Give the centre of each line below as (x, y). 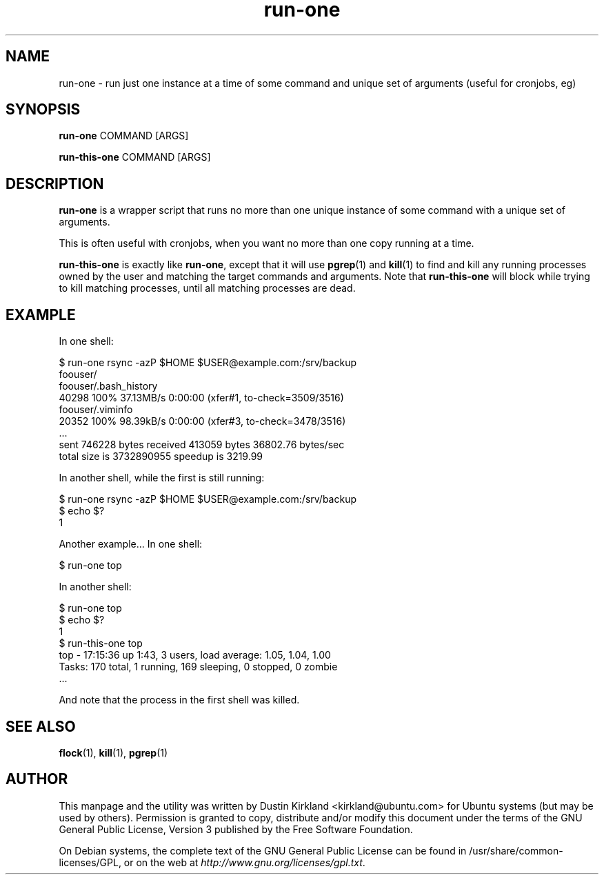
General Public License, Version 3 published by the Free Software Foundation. (236, 829)
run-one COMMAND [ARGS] (124, 136)
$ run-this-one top (101, 643)
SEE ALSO (41, 726)
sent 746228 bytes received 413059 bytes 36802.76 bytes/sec (202, 445)
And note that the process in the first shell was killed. (179, 700)
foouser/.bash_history (108, 386)
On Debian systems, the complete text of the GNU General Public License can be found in (263, 850)
